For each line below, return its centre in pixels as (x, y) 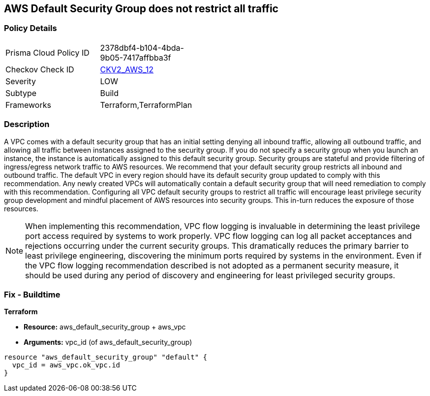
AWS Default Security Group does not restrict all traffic (141, 9)
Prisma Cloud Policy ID (47, 52)
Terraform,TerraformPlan (146, 105)
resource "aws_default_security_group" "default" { (106, 357)
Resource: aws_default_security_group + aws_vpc (105, 327)
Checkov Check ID (40, 69)
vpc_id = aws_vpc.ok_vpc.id (66, 365)
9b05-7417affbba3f (136, 57)
